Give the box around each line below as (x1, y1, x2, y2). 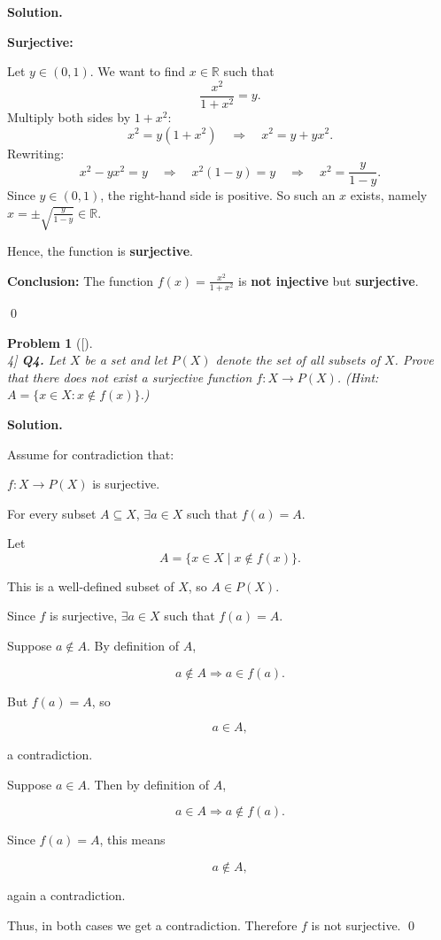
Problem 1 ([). (7, 333, 93, 351)
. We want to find (89, 62, 186, 81)
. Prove (394, 351, 434, 369)
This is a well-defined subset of (7, 576, 174, 595)
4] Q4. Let (7, 351, 66, 369)
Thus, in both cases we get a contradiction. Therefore (7, 915, 298, 934)
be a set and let (84, 351, 167, 369)
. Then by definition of (86, 774, 210, 793)
